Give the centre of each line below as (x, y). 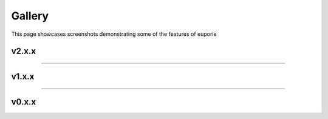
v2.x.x (24, 51)
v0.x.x (24, 102)
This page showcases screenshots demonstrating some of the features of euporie (114, 34)
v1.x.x (23, 77)
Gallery (30, 16)
